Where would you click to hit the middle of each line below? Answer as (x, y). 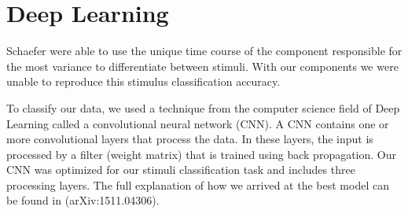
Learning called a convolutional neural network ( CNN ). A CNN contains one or (198, 123)
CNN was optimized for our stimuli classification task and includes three (181, 170)
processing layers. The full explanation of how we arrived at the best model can (198, 184)
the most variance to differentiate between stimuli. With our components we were (202, 66)
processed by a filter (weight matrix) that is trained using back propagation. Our (202, 154)
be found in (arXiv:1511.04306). (83, 200)
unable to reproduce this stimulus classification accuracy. (143, 81)
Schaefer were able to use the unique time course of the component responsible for (204, 51)
